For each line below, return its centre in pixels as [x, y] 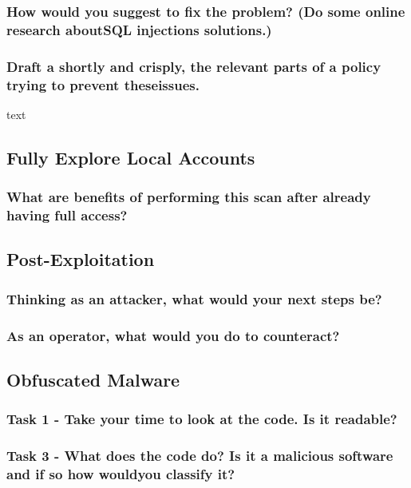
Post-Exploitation [81, 259]
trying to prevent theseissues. [103, 84]
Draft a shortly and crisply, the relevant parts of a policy [194, 66]
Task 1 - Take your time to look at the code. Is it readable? [202, 419]
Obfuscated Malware [93, 379]
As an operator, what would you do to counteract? [173, 335]
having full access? [67, 215]
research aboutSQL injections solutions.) [139, 29]
